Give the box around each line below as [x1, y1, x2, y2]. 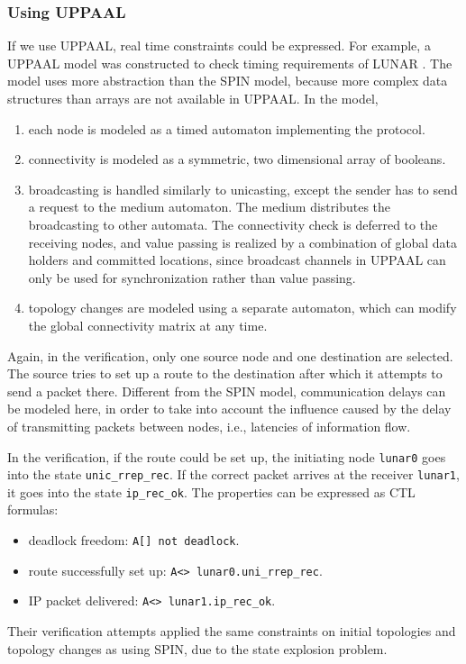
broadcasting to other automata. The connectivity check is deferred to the [28, 214, 438, 233]
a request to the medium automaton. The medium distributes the [28, 197, 391, 216]
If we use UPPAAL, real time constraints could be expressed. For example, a [7, 36, 431, 55]
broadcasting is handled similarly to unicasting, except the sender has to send [28, 179, 458, 198]
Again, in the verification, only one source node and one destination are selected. [7, 346, 453, 365]
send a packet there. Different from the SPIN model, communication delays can [7, 381, 446, 400]
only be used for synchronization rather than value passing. [28, 268, 356, 287]
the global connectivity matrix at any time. [28, 315, 268, 334]
